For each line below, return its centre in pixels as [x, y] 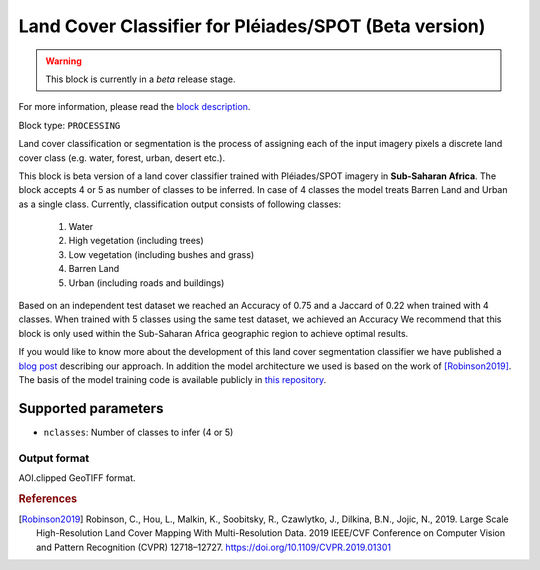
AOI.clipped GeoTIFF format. [77, 478]
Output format [54, 458]
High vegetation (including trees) [136, 241]
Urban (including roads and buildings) [146, 282]
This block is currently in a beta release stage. [140, 79]
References [48, 498]
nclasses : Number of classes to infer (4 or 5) [138, 432]
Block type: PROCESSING [69, 125]
